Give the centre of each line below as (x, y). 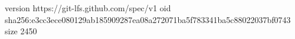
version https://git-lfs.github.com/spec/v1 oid (88, 8)
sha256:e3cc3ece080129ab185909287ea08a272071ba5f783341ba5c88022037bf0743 (148, 19)
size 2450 (21, 31)
